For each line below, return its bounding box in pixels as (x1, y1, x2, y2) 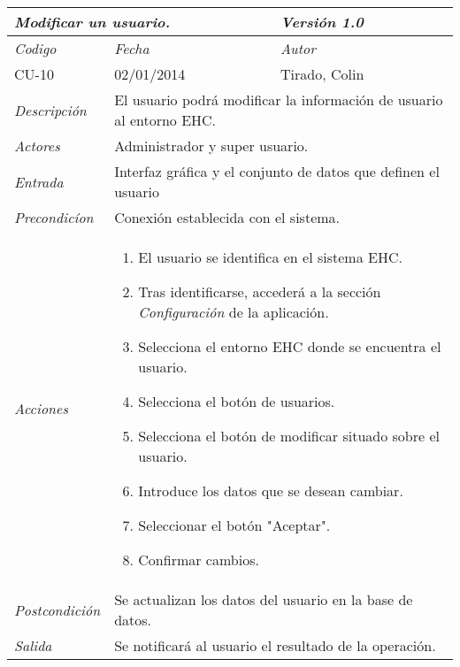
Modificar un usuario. (14, 11, 171, 32)
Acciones (14, 398, 68, 418)
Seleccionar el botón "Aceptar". (138, 515, 331, 535)
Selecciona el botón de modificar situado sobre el (138, 425, 441, 446)
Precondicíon (14, 207, 94, 227)
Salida (14, 635, 52, 655)
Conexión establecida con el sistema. (114, 207, 341, 227)
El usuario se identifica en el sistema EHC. (138, 247, 402, 267)
